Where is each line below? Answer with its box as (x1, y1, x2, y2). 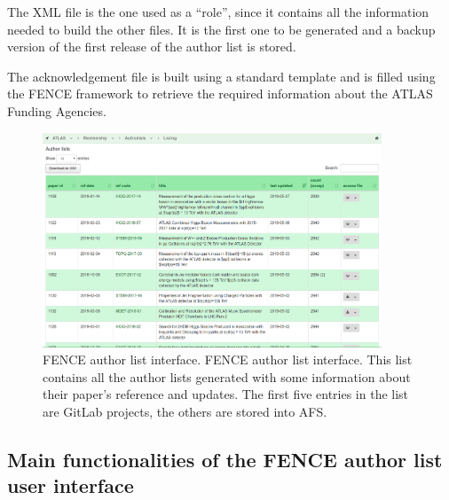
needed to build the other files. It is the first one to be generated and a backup (7, 20, 436, 38)
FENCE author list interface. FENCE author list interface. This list (43, 350, 413, 369)
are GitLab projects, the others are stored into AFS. (43, 402, 327, 421)
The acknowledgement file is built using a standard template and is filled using (7, 66, 436, 85)
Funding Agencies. (7, 101, 106, 120)
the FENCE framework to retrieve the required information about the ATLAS (7, 84, 433, 103)
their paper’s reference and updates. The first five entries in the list (43, 385, 409, 403)
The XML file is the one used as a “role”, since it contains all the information (7, 3, 429, 20)
